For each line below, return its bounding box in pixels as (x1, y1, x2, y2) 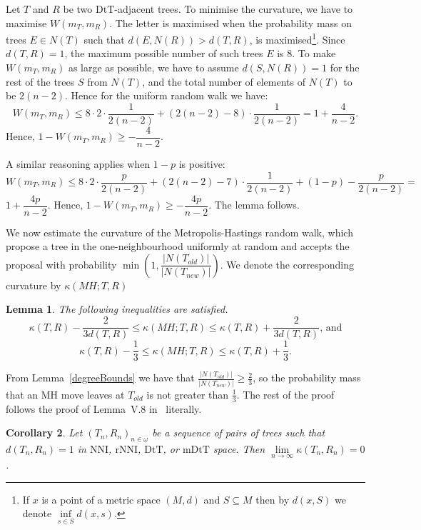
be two (63, 1, 93, 16)
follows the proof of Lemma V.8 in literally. (6, 401, 202, 416)
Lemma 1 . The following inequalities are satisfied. (6, 301, 228, 316)
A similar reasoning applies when (6, 156, 151, 171)
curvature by (6, 277, 61, 292)
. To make (292, 46, 336, 61)
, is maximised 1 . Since (249, 30, 345, 46)
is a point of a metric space (41, 491, 161, 506)
